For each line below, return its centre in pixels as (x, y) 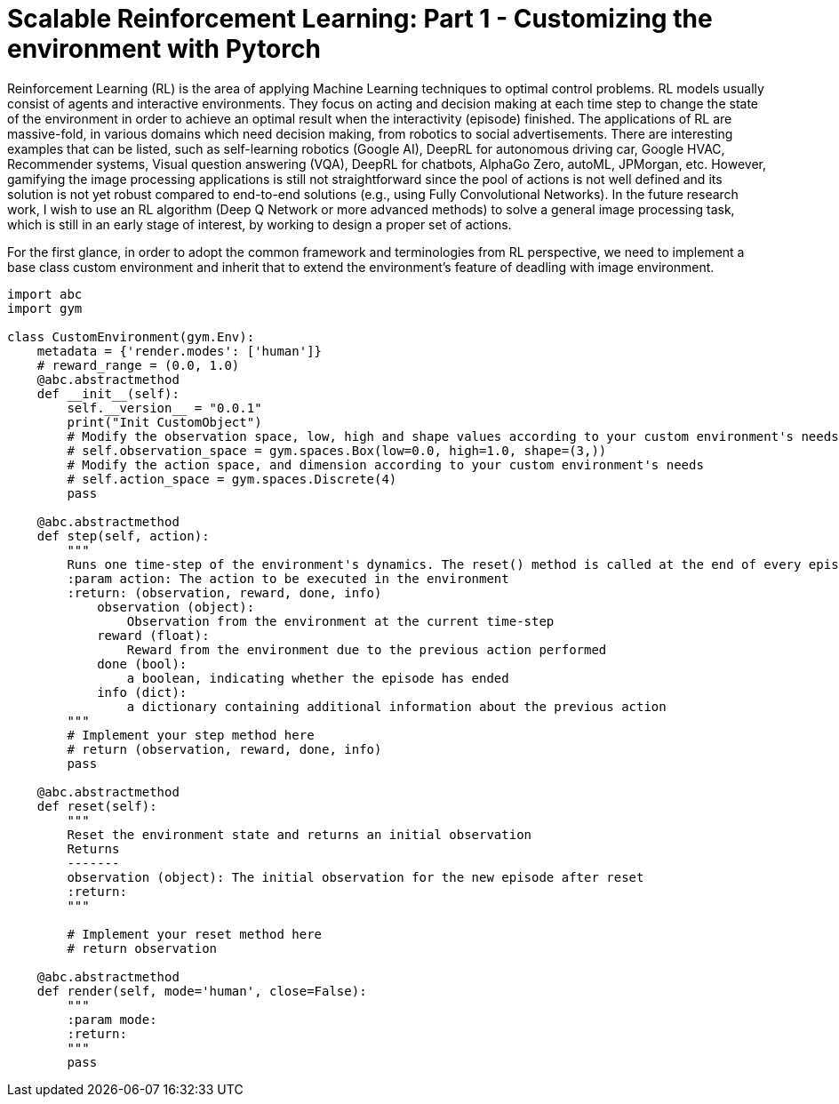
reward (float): (153, 635)
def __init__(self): (108, 393)
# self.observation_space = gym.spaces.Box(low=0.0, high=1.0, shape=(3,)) (337, 450)
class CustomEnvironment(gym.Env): (131, 336)
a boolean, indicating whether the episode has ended (318, 678)
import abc (45, 294)
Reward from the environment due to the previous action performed (367, 649)
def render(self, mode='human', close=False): (202, 991)
